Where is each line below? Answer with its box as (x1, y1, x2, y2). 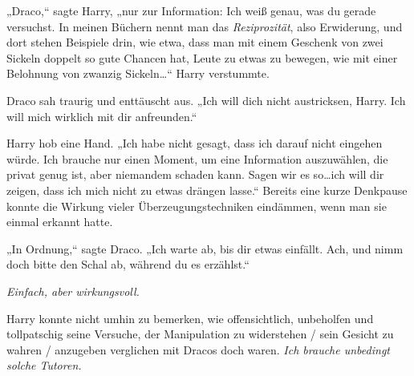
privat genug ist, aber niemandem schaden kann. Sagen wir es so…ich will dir (6, 166, 384, 183)
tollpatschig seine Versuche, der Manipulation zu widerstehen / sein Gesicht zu (6, 325, 394, 342)
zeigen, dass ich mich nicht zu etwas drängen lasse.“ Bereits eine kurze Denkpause (6, 181, 408, 198)
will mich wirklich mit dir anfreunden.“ (6, 107, 197, 124)
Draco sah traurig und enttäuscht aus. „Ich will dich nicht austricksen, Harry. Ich (6, 91, 406, 108)
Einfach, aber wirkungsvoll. (6, 282, 140, 299)
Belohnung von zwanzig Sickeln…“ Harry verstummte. (6, 65, 270, 82)
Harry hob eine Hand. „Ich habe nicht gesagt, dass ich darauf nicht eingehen (6, 135, 383, 152)
